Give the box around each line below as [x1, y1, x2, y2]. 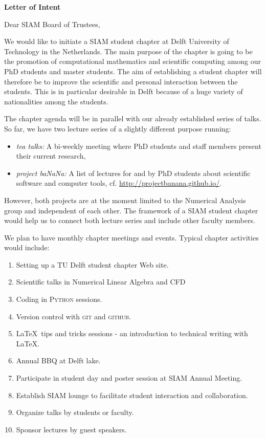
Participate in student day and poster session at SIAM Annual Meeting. [16, 373, 242, 383]
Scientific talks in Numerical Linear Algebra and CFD [16, 276, 186, 287]
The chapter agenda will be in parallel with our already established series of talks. [4, 113, 261, 124]
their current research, [16, 150, 86, 161]
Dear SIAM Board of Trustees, [4, 18, 100, 29]
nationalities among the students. [4, 96, 108, 106]
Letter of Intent [4, 2, 61, 12]
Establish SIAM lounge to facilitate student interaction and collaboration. [16, 389, 248, 400]
